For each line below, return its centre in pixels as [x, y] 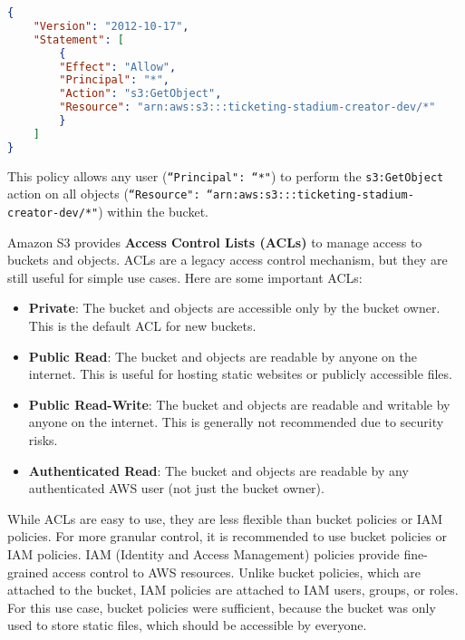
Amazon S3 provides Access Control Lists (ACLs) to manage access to [215, 242]
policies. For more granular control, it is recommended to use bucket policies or [227, 536]
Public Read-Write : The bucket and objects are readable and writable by [239, 404]
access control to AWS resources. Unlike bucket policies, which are [236, 572]
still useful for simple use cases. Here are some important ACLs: [185, 277]
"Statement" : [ [78, 39]
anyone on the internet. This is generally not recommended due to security [236, 422]
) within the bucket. [153, 211]
